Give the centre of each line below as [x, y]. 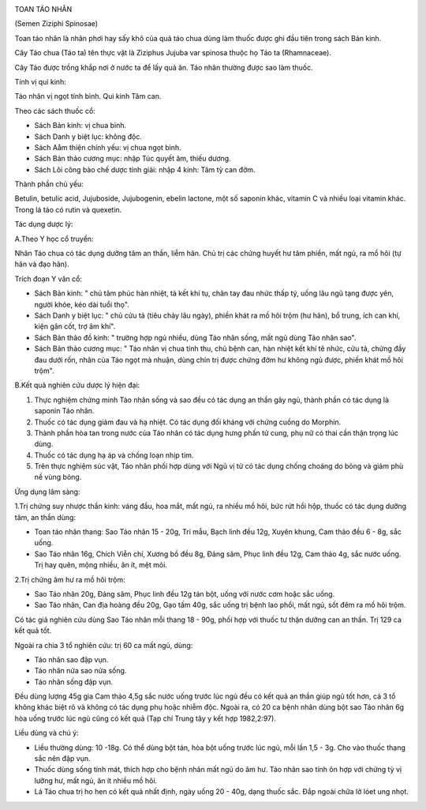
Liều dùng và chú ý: [47, 733]
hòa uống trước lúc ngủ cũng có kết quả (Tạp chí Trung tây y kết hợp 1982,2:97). [145, 718]
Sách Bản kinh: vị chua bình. [80, 126]
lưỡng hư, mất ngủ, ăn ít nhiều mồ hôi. [96, 780]
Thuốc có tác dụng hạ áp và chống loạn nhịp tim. [114, 455]
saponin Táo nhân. [64, 411]
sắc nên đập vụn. [62, 759]
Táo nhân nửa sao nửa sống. [80, 671]
